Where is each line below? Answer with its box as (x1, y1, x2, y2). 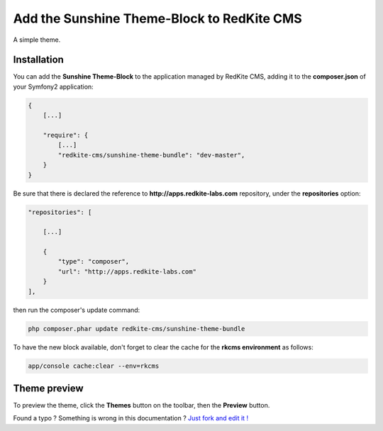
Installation (13, 54, 64, 66)
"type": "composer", (57, 257, 130, 266)
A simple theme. (13, 35, 61, 44)
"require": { (43, 131, 89, 139)
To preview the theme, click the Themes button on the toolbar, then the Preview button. (13, 401, 270, 410)
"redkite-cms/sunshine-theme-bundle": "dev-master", (57, 151, 245, 159)
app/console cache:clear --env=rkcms (28, 362, 160, 370)
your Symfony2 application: (13, 82, 94, 91)
